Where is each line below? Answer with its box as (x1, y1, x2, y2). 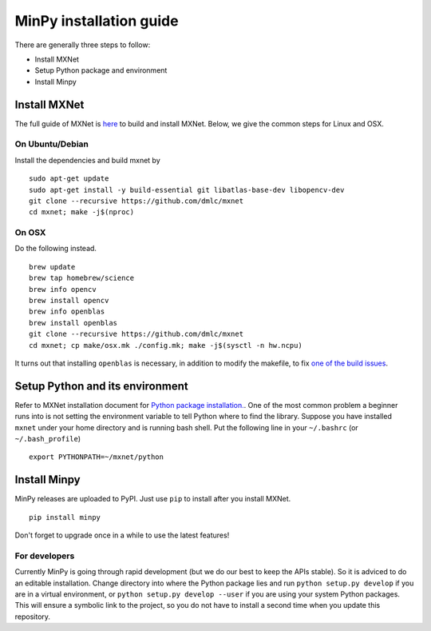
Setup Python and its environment (14, 379, 188, 393)
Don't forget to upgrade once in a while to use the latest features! (14, 530, 230, 540)
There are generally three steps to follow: (14, 40, 151, 50)
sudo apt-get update (29, 174, 109, 183)
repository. (14, 612, 51, 621)
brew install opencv (29, 296, 109, 306)
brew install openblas (29, 318, 118, 327)
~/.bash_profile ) (14, 434, 81, 444)
